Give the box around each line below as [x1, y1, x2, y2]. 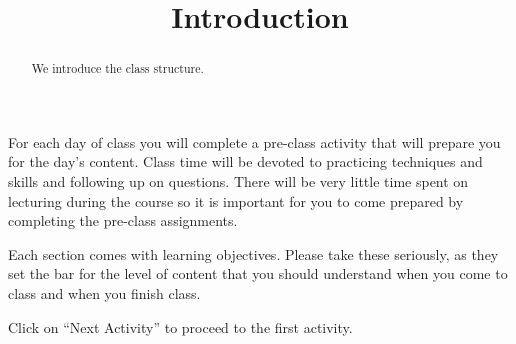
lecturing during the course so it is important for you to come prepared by [8, 190, 464, 211]
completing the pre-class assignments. [8, 210, 238, 231]
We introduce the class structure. [31, 60, 204, 77]
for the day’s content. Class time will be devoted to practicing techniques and [8, 151, 483, 172]
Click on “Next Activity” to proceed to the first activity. [8, 316, 353, 337]
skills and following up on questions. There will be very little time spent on [8, 171, 469, 192]
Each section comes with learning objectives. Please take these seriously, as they [8, 243, 499, 264]
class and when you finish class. [8, 282, 201, 303]
